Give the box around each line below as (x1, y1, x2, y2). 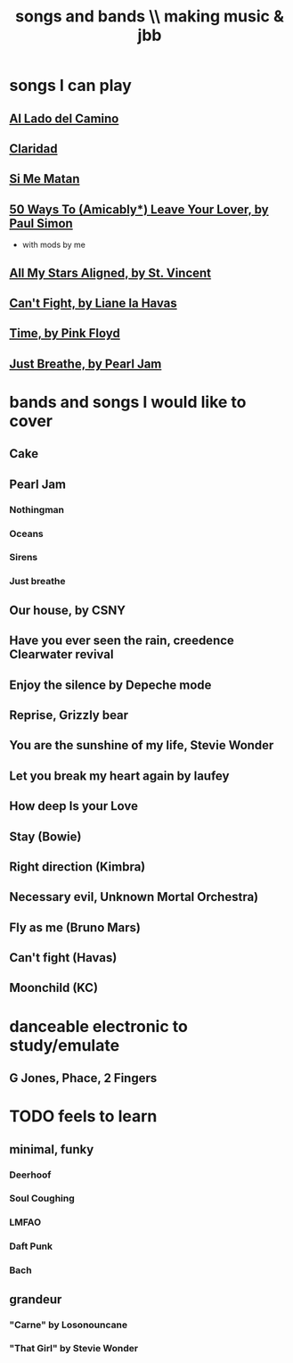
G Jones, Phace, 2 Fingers (9, 1070, 158, 1086)
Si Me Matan (9, 171, 80, 186)
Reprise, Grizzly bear (9, 707, 129, 723)
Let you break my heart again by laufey (9, 768, 230, 783)
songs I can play (9, 76, 132, 95)
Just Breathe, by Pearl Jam (9, 356, 162, 371)
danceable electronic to (9, 1016, 189, 1037)
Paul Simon (9, 216, 73, 231)
